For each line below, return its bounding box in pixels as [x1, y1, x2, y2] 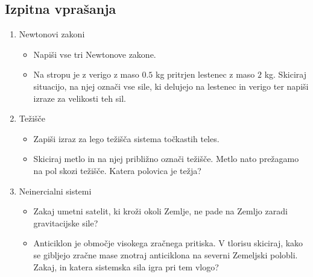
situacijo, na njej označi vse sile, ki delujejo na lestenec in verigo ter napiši [33, 79, 309, 92]
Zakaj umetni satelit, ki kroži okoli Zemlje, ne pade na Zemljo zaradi [33, 205, 288, 217]
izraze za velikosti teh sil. [33, 92, 126, 104]
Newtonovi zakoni [19, 28, 85, 40]
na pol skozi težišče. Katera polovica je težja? [33, 164, 201, 176]
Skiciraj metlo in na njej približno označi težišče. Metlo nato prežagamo [33, 152, 299, 165]
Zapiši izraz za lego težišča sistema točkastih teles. [33, 132, 220, 145]
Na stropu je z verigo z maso [33, 68, 139, 81]
